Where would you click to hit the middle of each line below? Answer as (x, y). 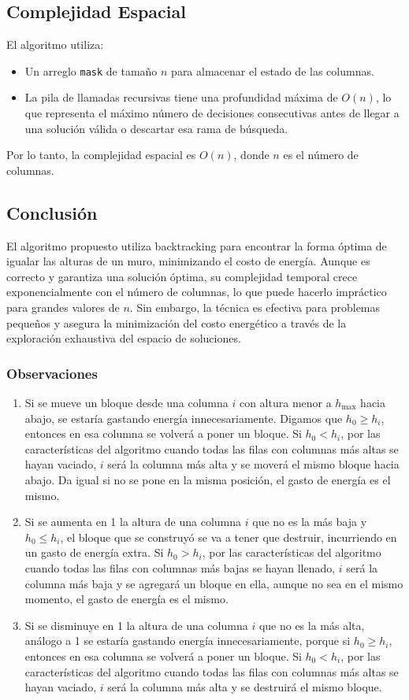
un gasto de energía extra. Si (94, 552)
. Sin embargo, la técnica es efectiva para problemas (255, 307)
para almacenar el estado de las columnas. (273, 70)
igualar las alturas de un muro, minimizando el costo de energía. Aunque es (188, 261)
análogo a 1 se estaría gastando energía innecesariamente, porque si (188, 641)
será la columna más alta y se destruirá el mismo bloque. (245, 687)
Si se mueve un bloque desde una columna (126, 402)
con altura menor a (285, 402)
